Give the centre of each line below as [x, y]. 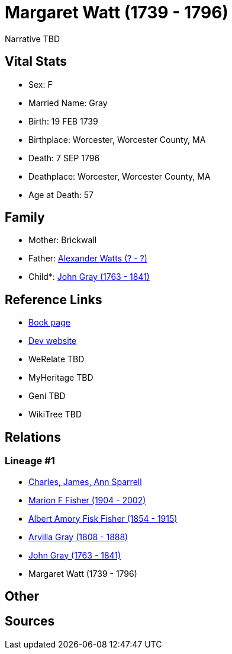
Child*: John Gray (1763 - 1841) [89, 277]
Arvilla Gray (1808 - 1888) [78, 537]
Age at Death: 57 [61, 194]
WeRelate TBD [57, 359]
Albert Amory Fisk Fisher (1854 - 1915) [103, 518]
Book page [49, 323]
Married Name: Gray [68, 103]
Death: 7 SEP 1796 [64, 158]
